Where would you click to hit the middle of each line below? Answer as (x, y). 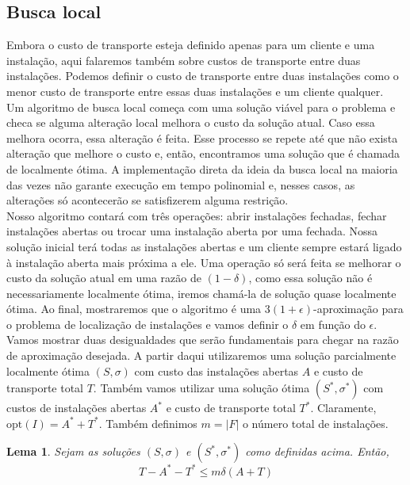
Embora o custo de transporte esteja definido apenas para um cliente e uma (191, 45)
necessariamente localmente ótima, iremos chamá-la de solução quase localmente (201, 293)
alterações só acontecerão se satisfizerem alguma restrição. (148, 200)
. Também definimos (148, 423)
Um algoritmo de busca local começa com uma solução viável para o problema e (201, 107)
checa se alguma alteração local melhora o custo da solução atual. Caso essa (191, 122)
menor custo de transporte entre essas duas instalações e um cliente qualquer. (195, 91)
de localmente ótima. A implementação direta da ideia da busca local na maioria (202, 168)
